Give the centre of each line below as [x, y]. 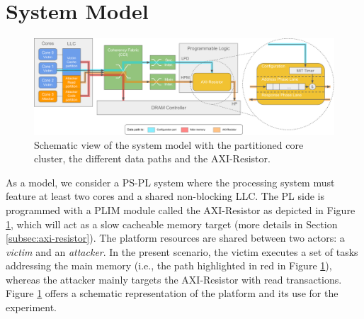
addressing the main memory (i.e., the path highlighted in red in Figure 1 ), [169, 265]
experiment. [31, 307]
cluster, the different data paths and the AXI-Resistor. [152, 158]
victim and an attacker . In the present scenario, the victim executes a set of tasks [182, 251]
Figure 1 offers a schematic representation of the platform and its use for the [172, 293]
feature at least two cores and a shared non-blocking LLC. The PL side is [165, 196]
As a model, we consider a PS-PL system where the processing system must [170, 182]
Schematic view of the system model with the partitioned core [169, 144]
